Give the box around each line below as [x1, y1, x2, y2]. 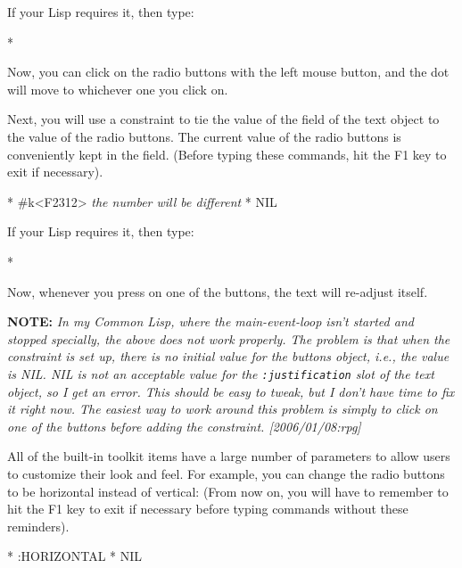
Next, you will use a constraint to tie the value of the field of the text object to [7, 110, 440, 128]
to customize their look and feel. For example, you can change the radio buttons [7, 464, 445, 482]
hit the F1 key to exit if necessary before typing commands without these [7, 499, 408, 518]
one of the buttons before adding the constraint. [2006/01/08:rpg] [7, 416, 361, 435]
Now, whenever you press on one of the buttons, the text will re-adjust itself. [7, 282, 428, 300]
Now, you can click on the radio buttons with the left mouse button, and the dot [7, 62, 450, 81]
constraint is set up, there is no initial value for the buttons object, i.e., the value [7, 347, 450, 366]
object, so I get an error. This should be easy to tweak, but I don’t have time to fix [7, 382, 455, 400]
